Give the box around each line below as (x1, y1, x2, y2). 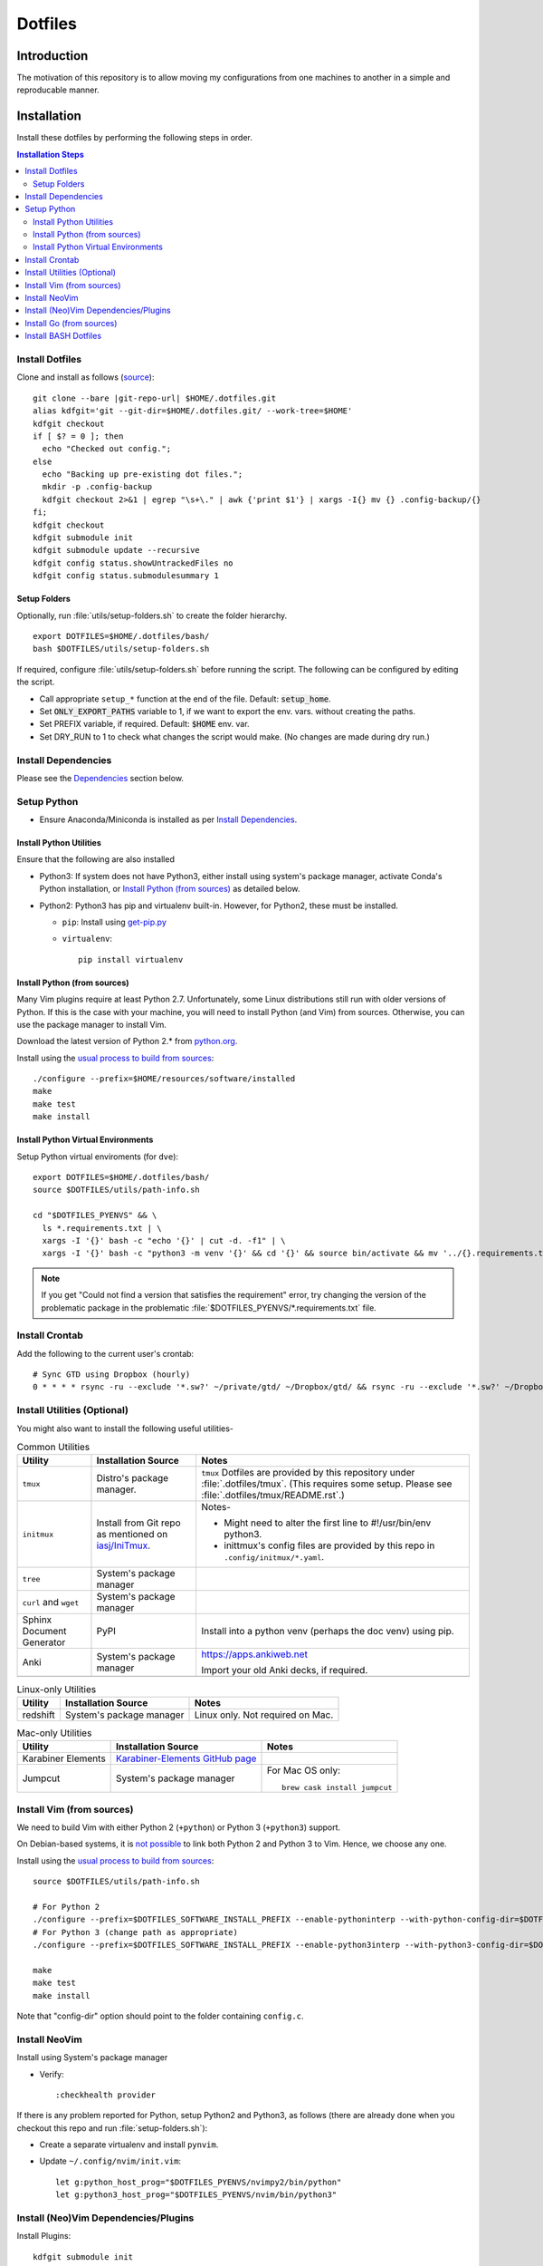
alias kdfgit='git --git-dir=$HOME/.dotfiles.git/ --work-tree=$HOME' (33, 406, 353, 416)
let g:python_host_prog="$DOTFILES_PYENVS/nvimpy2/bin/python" (55, 2176, 342, 2187)
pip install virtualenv (78, 954, 184, 964)
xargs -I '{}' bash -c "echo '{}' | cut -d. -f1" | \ (42, 1235, 286, 1245)
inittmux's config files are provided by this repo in (224, 1539, 435, 1552)
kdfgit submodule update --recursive (33, 545, 201, 556)
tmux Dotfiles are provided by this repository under (201, 1467, 415, 1479)
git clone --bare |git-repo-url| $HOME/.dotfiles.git (33, 392, 276, 403)
